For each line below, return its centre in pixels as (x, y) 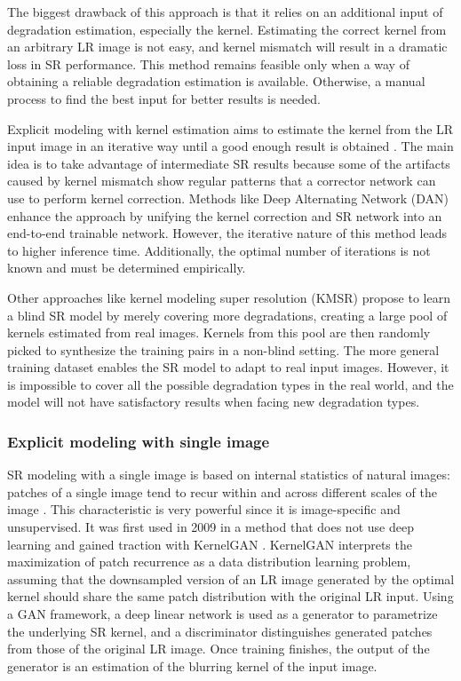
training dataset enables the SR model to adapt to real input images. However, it (228, 367)
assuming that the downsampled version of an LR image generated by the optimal (231, 578)
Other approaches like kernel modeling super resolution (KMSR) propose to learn (229, 297)
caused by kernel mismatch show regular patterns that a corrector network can (222, 181)
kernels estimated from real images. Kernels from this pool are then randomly (219, 333)
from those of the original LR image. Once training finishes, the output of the (219, 649)
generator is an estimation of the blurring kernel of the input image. (192, 665)
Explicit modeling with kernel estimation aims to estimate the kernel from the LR (230, 128)
